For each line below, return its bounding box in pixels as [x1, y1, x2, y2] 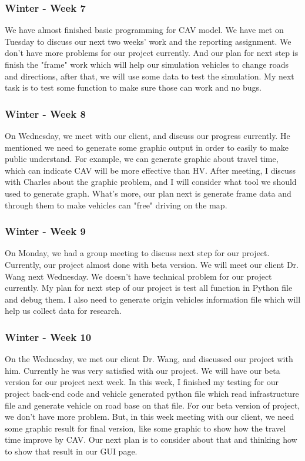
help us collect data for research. [5, 304, 122, 317]
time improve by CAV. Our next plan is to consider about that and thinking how [5, 433, 297, 446]
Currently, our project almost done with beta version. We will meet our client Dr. [5, 258, 299, 270]
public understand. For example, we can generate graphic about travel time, [5, 152, 279, 165]
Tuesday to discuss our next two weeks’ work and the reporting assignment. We [5, 35, 291, 47]
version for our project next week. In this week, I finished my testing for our [5, 376, 279, 388]
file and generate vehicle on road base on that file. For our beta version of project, [5, 399, 300, 411]
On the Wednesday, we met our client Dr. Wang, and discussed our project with [5, 353, 293, 365]
